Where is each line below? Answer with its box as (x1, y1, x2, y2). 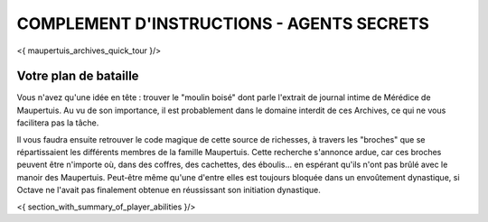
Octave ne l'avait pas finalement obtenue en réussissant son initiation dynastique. (16, 185, 321, 196)
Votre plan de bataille (16, 69, 139, 84)
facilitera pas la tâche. (16, 117, 99, 128)
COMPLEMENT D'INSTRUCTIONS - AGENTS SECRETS (16, 14, 429, 33)
